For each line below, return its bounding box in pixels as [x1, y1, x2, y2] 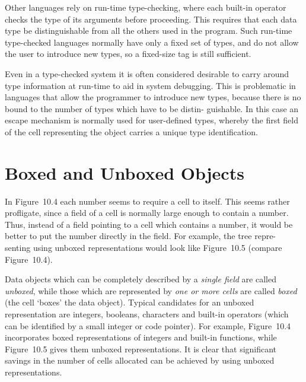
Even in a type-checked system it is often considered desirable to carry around [5, 67, 289, 79]
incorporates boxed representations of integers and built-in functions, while [5, 331, 277, 343]
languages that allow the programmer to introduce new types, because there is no [5, 91, 301, 103]
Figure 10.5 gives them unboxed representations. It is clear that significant [5, 342, 277, 355]
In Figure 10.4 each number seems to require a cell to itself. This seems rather [5, 195, 290, 207]
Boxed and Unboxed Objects [5, 160, 244, 184]
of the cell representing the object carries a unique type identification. [5, 125, 258, 138]
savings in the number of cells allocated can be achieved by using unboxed [5, 354, 275, 367]
